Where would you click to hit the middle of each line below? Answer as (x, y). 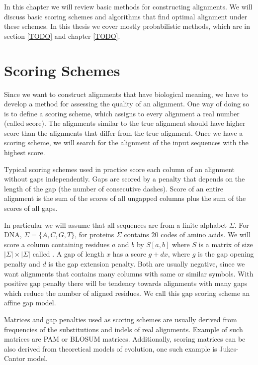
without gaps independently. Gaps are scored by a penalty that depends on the (125, 179)
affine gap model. (30, 303)
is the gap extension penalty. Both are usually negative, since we (147, 264)
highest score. (25, 152)
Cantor (15, 358)
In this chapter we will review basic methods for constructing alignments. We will (128, 6)
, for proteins (94, 234)
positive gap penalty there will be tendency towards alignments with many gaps (126, 283)
